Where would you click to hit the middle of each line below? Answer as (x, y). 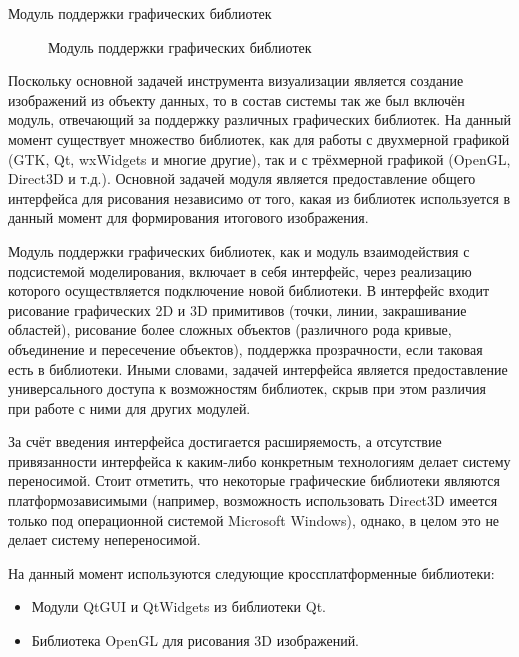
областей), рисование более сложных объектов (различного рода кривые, (230, 329)
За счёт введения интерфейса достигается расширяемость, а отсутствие (225, 441)
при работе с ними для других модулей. (129, 407)
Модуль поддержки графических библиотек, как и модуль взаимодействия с (239, 250)
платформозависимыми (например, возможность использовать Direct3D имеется (253, 500)
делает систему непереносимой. (104, 539)
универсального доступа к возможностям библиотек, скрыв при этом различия (247, 388)
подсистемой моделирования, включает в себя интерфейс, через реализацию (240, 270)
